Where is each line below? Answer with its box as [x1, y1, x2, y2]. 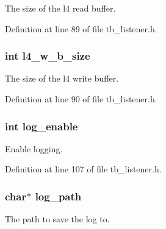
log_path [35, 188, 82, 203]
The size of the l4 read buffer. [5, 2, 116, 14]
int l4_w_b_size [5, 48, 90, 63]
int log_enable [5, 118, 78, 133]
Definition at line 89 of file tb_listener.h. [5, 22, 157, 35]
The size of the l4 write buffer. [5, 72, 119, 85]
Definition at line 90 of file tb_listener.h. [5, 93, 157, 105]
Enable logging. [5, 142, 63, 155]
